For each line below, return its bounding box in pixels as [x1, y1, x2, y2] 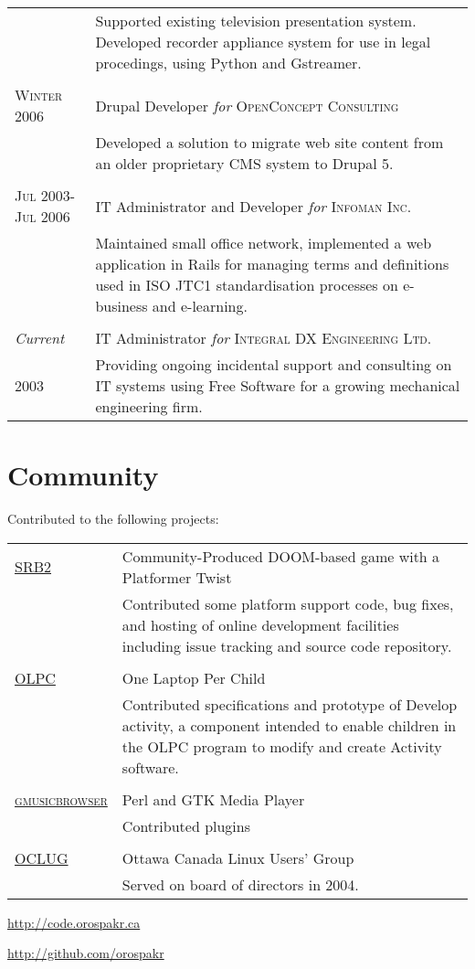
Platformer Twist [121, 566, 232, 588]
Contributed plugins [121, 815, 251, 836]
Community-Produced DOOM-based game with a [121, 545, 440, 567]
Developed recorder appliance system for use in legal [95, 31, 431, 52]
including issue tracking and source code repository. [121, 634, 452, 656]
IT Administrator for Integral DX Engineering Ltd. [95, 327, 432, 348]
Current [15, 327, 65, 348]
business [95, 295, 148, 316]
